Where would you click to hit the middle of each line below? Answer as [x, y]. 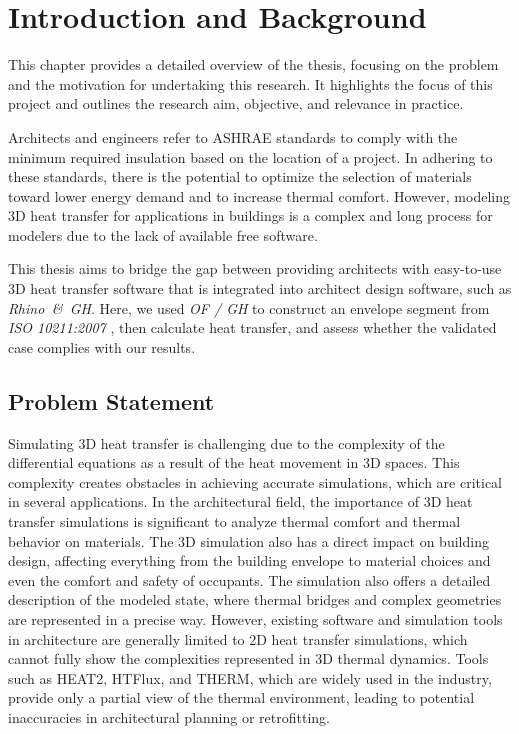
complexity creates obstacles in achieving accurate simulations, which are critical [255, 481]
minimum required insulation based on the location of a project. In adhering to [250, 156]
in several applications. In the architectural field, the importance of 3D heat [240, 501]
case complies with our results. [102, 346]
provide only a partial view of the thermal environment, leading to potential [241, 697]
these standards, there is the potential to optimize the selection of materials [240, 176]
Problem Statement [111, 400]
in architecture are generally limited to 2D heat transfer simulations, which [238, 638]
